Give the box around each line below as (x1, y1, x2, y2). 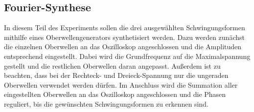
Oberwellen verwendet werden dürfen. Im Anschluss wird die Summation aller (4, 79, 238, 90)
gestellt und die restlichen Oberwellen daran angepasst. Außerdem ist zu (4, 60, 221, 71)
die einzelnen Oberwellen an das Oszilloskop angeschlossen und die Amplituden (4, 41, 242, 52)
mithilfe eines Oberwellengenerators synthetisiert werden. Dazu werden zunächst (4, 32, 245, 42)
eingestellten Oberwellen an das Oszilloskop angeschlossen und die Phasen (4, 89, 226, 99)
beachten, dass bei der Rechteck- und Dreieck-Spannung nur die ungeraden (4, 70, 229, 80)
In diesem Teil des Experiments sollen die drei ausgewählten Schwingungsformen (4, 22, 245, 33)
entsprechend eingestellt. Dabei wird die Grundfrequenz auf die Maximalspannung (4, 51, 251, 61)
